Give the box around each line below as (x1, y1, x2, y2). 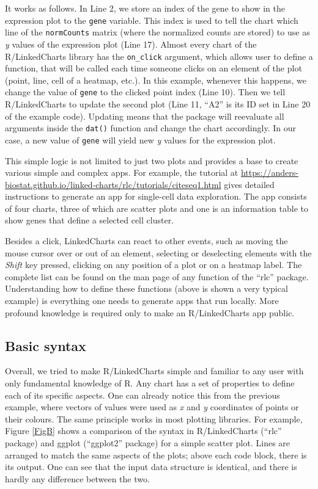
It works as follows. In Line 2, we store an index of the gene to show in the (5, 2, 285, 14)
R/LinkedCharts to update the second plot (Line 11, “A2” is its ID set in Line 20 (5, 98, 311, 110)
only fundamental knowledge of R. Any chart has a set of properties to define (5, 377, 295, 389)
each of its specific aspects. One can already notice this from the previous (5, 388, 280, 401)
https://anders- (240, 166, 298, 179)
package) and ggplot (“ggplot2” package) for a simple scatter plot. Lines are (5, 436, 290, 449)
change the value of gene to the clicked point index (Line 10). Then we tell (5, 85, 286, 98)
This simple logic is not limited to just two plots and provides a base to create (5, 154, 298, 167)
